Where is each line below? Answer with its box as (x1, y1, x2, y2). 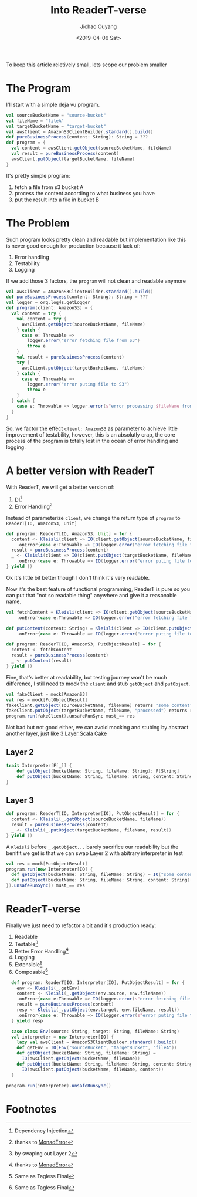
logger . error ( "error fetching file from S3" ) (27, 338, 141, 344)
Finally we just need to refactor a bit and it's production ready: (6, 922, 157, 929)
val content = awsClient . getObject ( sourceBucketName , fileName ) (11, 145, 172, 151)
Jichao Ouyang (80, 23, 117, 30)
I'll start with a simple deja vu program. (6, 101, 100, 108)
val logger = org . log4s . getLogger (6, 300, 91, 306)
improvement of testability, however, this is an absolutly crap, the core (6, 431, 176, 438)
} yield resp (11, 1017, 43, 1024)
